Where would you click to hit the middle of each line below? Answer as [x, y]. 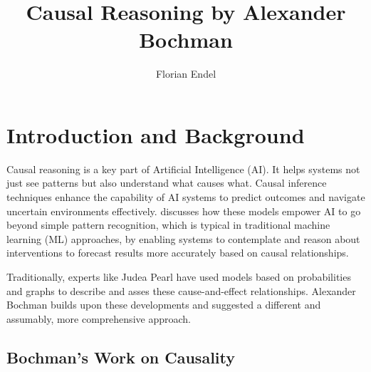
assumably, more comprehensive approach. [99, 318]
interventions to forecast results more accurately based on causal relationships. [178, 253]
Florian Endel [186, 74]
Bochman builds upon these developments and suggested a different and [164, 305]
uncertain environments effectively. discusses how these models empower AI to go [184, 211]
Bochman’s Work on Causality [121, 357]
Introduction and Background [156, 134]
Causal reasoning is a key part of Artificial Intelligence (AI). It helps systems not [183, 169]
